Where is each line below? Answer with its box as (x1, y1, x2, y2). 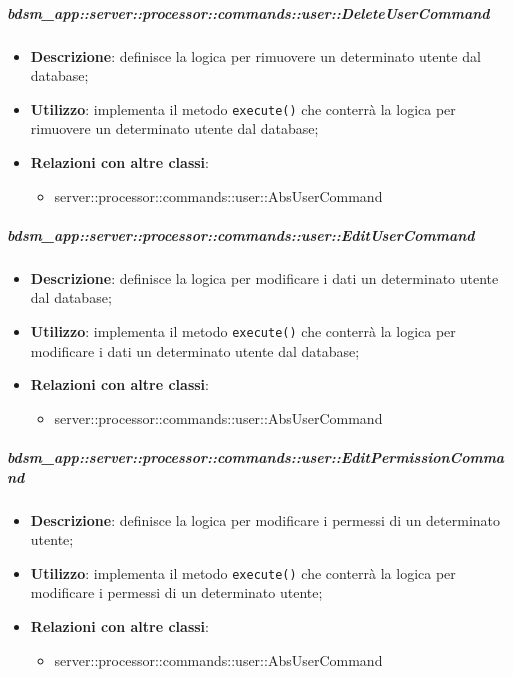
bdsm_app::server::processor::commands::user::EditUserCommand (7, 224, 475, 245)
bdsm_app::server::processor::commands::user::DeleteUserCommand (7, 2, 490, 23)
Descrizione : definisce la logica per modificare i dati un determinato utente (30, 267, 499, 288)
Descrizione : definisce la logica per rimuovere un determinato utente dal (30, 45, 481, 66)
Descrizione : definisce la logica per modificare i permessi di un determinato (30, 509, 501, 530)
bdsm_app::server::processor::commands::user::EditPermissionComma (7, 446, 505, 467)
